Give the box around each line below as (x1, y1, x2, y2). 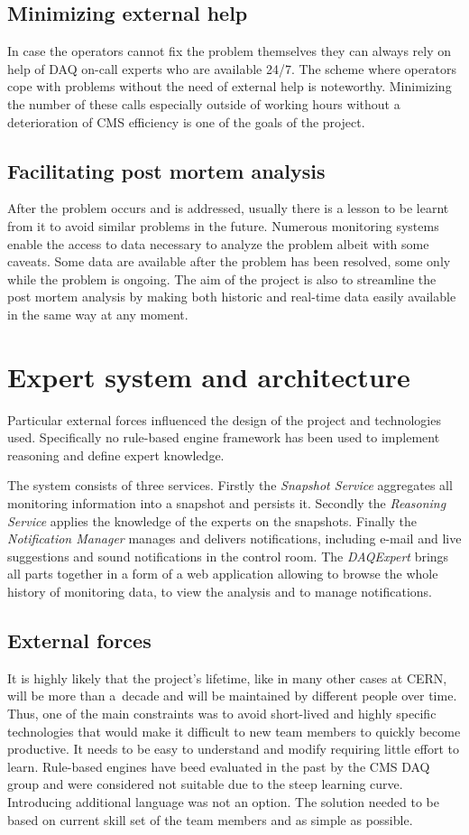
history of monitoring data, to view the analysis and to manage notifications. (7, 582, 432, 600)
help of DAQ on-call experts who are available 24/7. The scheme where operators (7, 59, 456, 78)
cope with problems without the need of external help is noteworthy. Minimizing (7, 77, 452, 96)
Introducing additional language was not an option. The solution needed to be (7, 792, 439, 811)
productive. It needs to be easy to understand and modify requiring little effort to (7, 739, 459, 758)
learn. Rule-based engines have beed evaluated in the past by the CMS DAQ (7, 756, 430, 775)
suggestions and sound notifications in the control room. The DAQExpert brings (7, 546, 449, 565)
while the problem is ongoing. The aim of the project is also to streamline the (7, 269, 437, 288)
